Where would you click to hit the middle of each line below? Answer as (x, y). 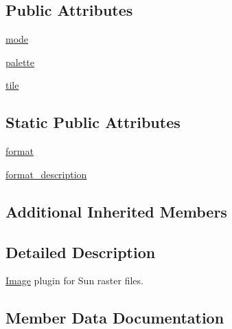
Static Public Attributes (93, 122)
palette (20, 62)
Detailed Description (81, 252)
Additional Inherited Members (116, 211)
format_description (46, 174)
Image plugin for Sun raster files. (74, 280)
